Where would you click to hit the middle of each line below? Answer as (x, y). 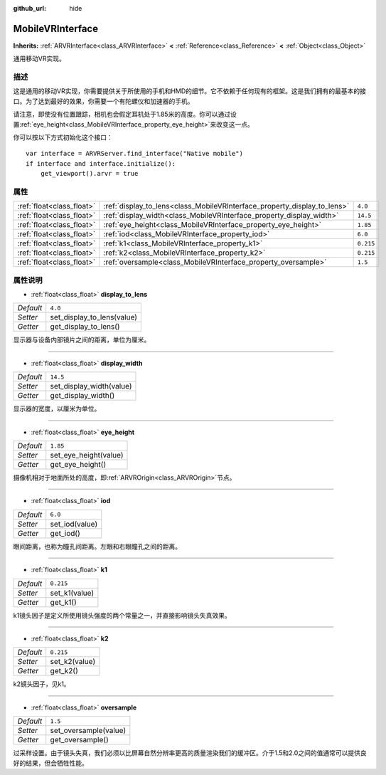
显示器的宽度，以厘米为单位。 (57, 408)
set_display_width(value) (91, 386)
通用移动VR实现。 (39, 59)
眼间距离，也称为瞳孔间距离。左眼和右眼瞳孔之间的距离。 (97, 546)
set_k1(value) (72, 593)
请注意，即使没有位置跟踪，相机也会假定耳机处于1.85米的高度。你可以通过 (122, 115)
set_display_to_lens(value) (94, 317)
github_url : (30, 8)
